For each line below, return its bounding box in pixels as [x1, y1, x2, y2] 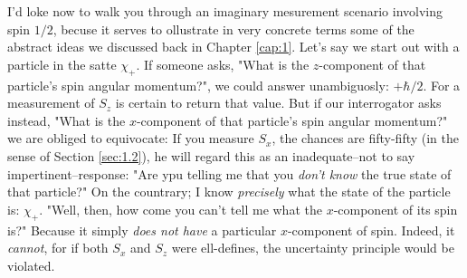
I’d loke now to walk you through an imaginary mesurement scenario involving [7, 2, 443, 20]
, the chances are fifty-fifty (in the [272, 129, 460, 148]
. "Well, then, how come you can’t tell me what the [39, 199, 322, 218]
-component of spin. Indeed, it [287, 220, 455, 239]
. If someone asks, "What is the [136, 54, 310, 73]
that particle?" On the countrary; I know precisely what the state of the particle [7, 182, 451, 201]
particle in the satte [7, 54, 117, 73]
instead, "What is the [7, 110, 126, 129]
